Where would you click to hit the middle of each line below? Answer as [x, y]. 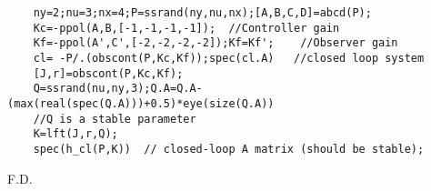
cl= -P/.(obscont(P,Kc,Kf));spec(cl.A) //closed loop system [229, 58]
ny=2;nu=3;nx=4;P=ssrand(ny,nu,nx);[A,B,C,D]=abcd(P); [202, 13]
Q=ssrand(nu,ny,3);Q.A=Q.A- [118, 89]
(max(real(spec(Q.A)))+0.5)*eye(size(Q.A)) [141, 103]
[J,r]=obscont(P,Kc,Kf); [108, 73]
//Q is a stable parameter [115, 119]
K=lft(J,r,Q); [75, 134]
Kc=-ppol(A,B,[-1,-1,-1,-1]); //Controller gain [186, 28]
